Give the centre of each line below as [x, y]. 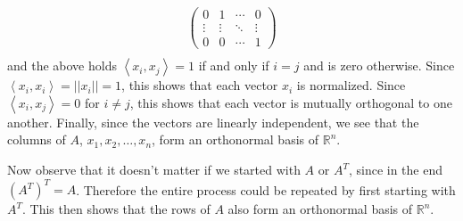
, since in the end [395, 169]
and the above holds [62, 65]
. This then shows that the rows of [116, 209]
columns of [37, 139]
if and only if [234, 65]
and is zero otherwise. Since [379, 65]
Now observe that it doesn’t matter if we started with [154, 169]
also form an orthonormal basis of [320, 209]
